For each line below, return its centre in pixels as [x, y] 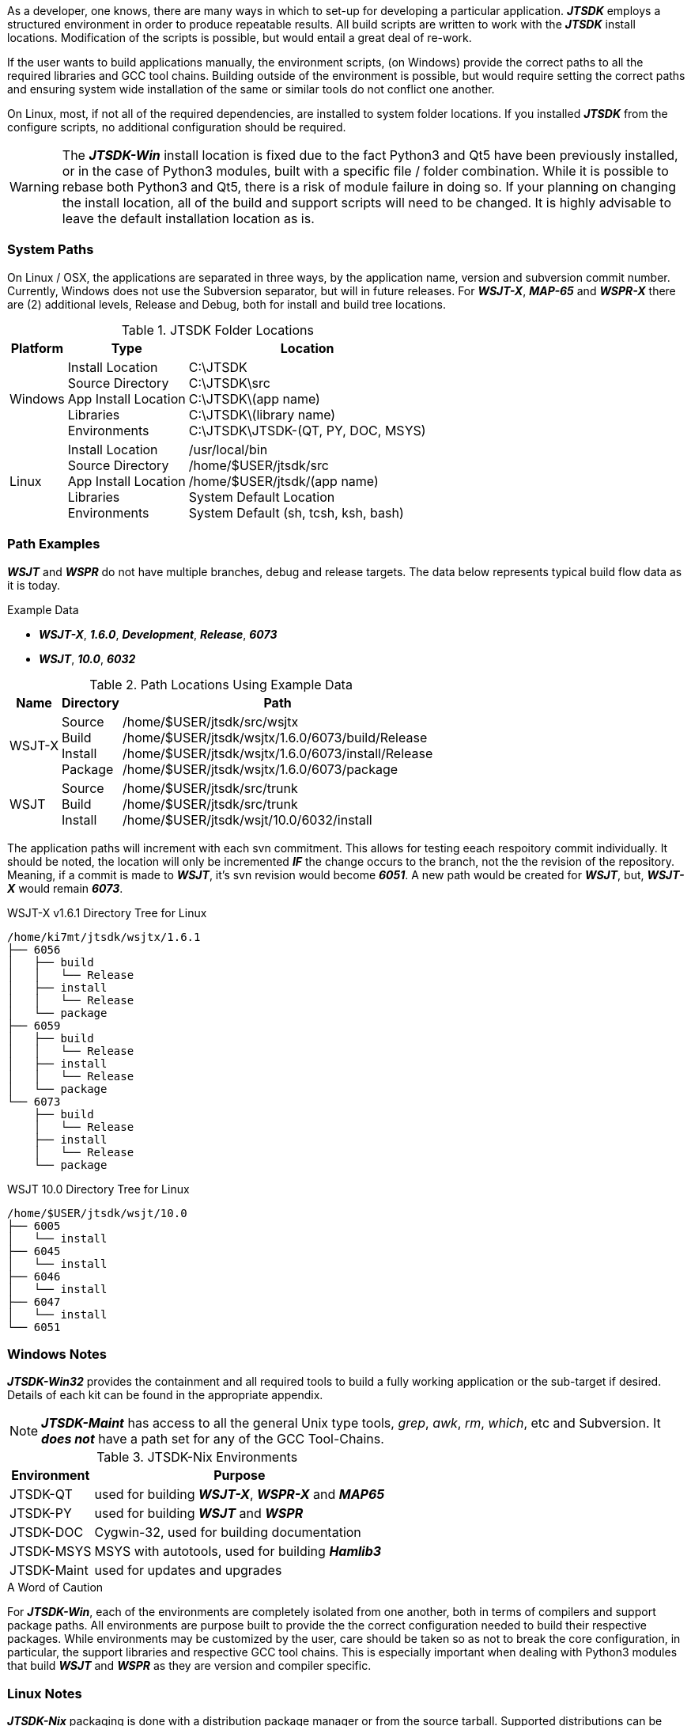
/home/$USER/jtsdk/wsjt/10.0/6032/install [247, 819]
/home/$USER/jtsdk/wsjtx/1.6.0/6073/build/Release [275, 737]
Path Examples [54, 544]
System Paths [51, 250]
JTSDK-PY [41, 1514]
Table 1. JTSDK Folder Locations [217, 330]
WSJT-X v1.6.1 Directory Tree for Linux [107, 912]
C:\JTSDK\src [229, 383]
